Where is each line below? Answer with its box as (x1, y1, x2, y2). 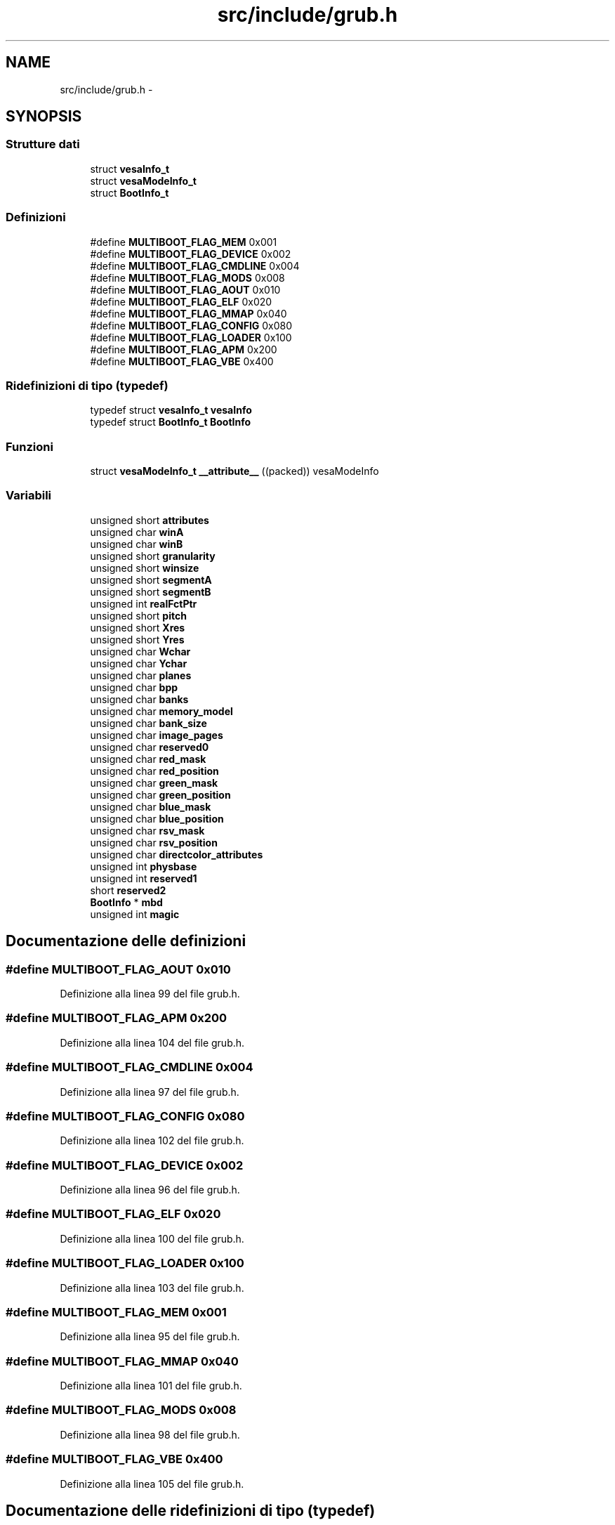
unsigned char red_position (90, 764, 219, 777)
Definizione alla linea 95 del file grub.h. (60, 1330, 240, 1343)
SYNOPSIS (6, 107, 82, 126)
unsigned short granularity (90, 549, 216, 562)
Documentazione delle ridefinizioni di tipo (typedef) (6, 1501, 376, 1519)
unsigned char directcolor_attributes (90, 848, 263, 860)
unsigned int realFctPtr (90, 597, 197, 610)
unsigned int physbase (90, 860, 197, 872)
